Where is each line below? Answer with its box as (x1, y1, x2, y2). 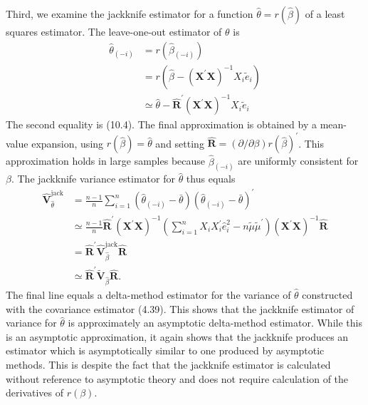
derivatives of (6, 385, 64, 400)
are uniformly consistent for (238, 153, 359, 168)
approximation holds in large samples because (6, 153, 205, 168)
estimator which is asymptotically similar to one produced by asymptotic (6, 343, 325, 358)
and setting (155, 135, 204, 150)
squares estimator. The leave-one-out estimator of (6, 24, 222, 39)
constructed (302, 287, 353, 302)
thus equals (186, 171, 236, 186)
